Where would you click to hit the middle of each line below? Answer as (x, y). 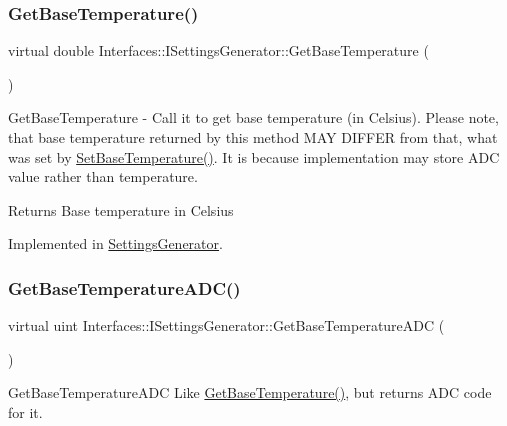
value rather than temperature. (103, 176)
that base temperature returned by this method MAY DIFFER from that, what (253, 137)
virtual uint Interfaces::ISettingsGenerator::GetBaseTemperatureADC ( (226, 325)
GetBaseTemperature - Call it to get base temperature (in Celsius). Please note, (253, 117)
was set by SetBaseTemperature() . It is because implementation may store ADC (254, 156)
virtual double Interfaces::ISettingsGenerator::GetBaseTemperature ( (218, 50)
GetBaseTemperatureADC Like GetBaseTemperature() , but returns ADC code (250, 392)
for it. (25, 411)
